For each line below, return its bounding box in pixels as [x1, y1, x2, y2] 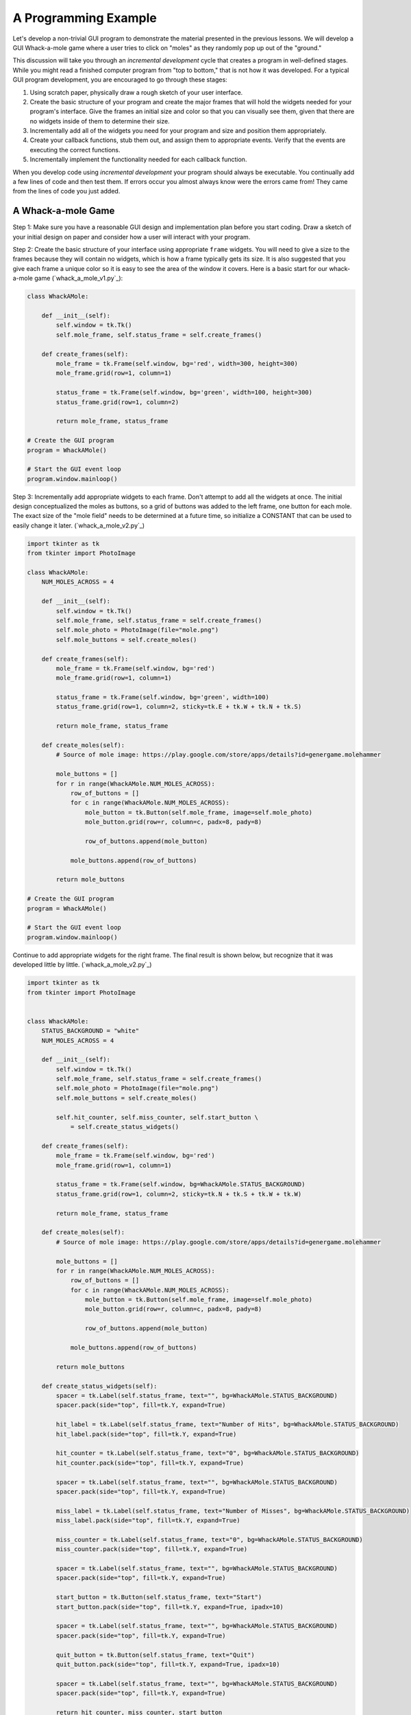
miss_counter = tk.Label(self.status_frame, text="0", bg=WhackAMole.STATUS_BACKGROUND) [55, 1535, 363, 1544]
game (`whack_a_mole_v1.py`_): [34, 274, 123, 283]
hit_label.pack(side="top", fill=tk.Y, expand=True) [55, 1430, 237, 1438]
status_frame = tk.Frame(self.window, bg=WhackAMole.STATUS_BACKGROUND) [55, 1181, 306, 1188]
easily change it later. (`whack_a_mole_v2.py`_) [12, 521, 145, 530]
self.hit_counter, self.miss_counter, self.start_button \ [55, 1113, 259, 1121]
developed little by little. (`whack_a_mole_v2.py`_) [12, 960, 152, 969]
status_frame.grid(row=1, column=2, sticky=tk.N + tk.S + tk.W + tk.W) [55, 1190, 302, 1198]
